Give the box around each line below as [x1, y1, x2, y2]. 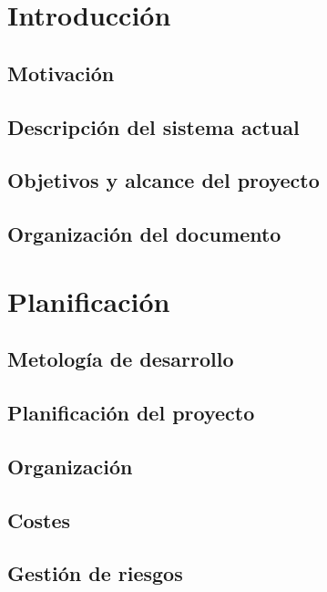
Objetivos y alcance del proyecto [7, 166, 320, 194]
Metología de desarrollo [7, 345, 234, 373]
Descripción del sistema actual [7, 112, 300, 140]
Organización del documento [7, 220, 281, 248]
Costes [7, 505, 71, 534]
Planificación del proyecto [7, 399, 255, 427]
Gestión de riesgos [7, 559, 183, 587]
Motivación [7, 58, 115, 87]
